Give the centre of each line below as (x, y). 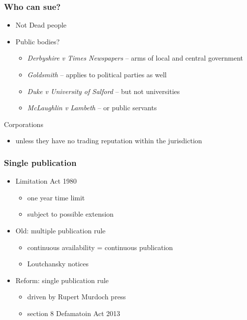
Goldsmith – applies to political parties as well (97, 74)
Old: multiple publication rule (61, 230)
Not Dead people (41, 25)
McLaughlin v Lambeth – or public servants (92, 108)
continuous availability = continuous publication (100, 247)
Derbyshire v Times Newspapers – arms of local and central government (135, 58)
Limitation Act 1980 (46, 181)
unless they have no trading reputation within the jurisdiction (109, 141)
